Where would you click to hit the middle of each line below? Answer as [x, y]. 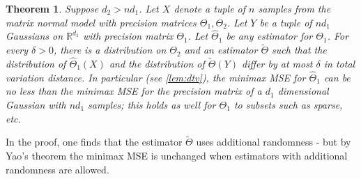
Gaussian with [36, 105]
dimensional [303, 91]
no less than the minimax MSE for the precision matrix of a [134, 91]
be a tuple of [286, 22]
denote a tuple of [210, 8]
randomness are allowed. [57, 169]
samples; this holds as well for [152, 105]
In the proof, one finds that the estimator [94, 142]
